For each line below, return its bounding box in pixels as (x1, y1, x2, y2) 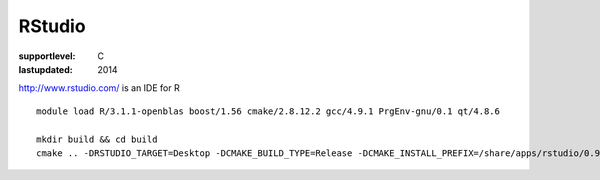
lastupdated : (18, 63, 74, 75)
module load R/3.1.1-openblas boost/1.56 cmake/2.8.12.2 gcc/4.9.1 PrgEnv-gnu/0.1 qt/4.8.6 (36, 105, 500, 117)
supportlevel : (18, 50, 76, 62)
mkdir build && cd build (36, 133, 158, 145)
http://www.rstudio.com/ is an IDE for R (18, 82, 180, 94)
